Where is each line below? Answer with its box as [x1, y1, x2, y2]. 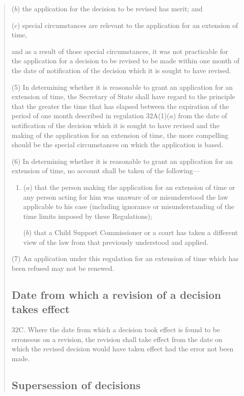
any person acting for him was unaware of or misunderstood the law [23, 191, 228, 202]
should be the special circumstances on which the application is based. [11, 139, 223, 150]
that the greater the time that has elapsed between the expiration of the [11, 101, 229, 111]
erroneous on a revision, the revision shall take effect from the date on [11, 334, 222, 344]
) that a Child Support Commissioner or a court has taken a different [29, 227, 238, 238]
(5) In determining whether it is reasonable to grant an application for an [11, 81, 233, 92]
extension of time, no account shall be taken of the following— [11, 165, 200, 176]
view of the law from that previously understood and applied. [23, 237, 209, 247]
